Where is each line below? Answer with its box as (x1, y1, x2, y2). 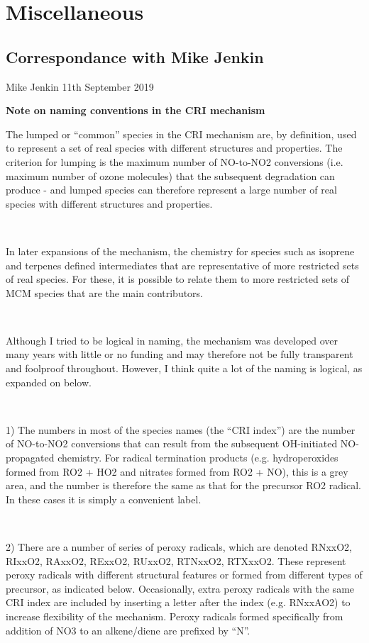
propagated (6, 450, 55, 465)
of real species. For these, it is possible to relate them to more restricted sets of (6, 272, 350, 286)
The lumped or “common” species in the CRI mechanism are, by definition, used (6, 126, 357, 141)
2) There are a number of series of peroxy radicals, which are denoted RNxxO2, (6, 539, 352, 554)
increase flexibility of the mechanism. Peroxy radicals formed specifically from (6, 608, 343, 623)
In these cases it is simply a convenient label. (6, 491, 202, 506)
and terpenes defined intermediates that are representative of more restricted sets (6, 257, 359, 272)
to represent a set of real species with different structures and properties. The (6, 140, 343, 155)
